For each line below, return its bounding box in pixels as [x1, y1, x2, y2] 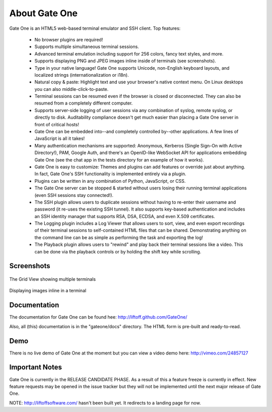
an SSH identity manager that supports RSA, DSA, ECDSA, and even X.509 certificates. [34, 213, 215, 219]
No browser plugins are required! [34, 36, 103, 42]
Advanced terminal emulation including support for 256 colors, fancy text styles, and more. [34, 50, 224, 57]
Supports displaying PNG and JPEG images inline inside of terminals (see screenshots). [34, 58, 216, 64]
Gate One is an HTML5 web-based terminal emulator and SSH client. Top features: [9, 25, 181, 31]
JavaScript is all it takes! [34, 135, 85, 141]
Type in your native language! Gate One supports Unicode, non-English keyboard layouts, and [34, 65, 230, 71]
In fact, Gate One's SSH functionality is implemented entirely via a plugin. [34, 171, 186, 177]
